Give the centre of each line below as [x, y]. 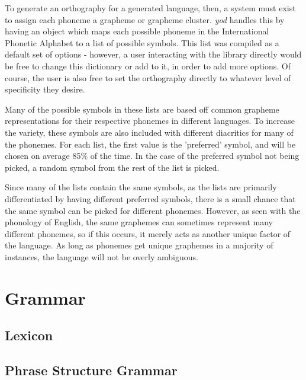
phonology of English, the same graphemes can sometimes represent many [139, 222]
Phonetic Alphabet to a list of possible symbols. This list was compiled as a [142, 42]
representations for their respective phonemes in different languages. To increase [150, 121]
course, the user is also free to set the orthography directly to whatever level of [148, 77]
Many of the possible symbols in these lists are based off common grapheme [142, 109]
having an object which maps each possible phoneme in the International [137, 31]
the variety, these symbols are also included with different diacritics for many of [149, 132]
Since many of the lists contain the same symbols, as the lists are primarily [141, 187]
